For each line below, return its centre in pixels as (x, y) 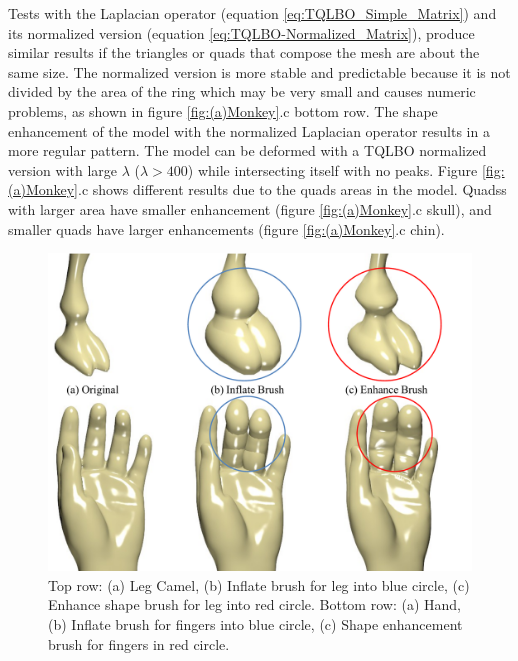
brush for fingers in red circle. (139, 643)
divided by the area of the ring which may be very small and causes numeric (242, 91)
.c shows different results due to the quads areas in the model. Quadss (292, 189)
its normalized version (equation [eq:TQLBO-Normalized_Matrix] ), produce (241, 32)
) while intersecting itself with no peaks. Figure (332, 169)
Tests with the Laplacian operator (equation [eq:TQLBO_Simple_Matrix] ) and (252, 13)
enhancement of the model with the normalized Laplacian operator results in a (249, 130)
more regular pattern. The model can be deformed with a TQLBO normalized (247, 150)
